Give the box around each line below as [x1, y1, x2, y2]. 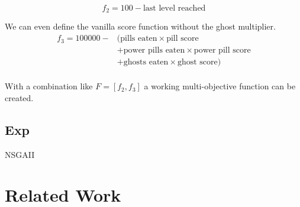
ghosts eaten [123, 58, 169, 67]
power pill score [193, 46, 251, 55]
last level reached [143, 4, 206, 12]
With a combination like [5, 80, 93, 92]
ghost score [177, 58, 218, 67]
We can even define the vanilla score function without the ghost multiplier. [5, 20, 276, 33]
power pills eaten [123, 46, 185, 55]
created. [5, 91, 34, 103]
